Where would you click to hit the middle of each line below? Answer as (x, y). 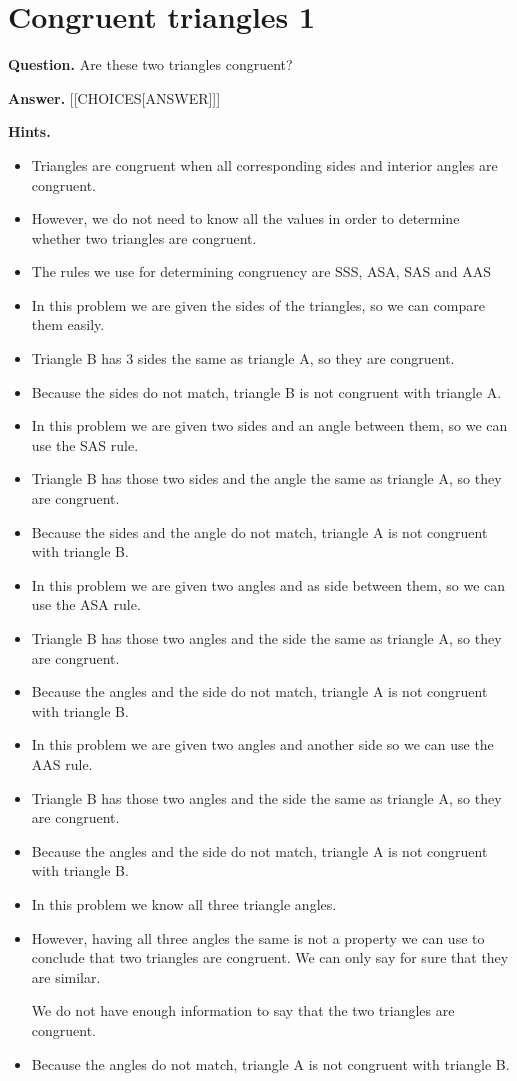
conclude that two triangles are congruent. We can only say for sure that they (270, 957)
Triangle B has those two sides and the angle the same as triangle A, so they (266, 478)
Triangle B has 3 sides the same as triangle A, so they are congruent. (243, 358)
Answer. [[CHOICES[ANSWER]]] (114, 97)
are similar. (66, 976)
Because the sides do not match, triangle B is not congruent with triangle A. (266, 391)
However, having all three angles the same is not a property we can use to (258, 937)
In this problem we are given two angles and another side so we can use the (262, 744)
